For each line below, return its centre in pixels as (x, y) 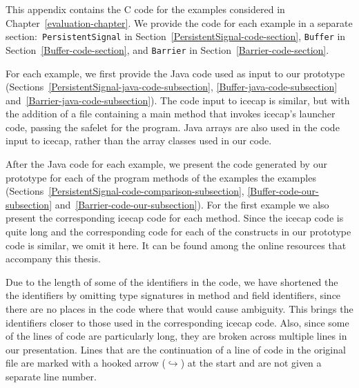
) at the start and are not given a (251, 363)
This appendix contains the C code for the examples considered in (145, 9)
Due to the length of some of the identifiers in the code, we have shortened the (172, 281)
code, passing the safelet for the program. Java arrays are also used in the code (173, 127)
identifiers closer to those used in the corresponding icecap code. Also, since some (177, 322)
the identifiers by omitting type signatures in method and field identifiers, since (173, 295)
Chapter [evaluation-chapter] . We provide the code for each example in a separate (179, 22)
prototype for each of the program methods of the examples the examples (161, 177)
